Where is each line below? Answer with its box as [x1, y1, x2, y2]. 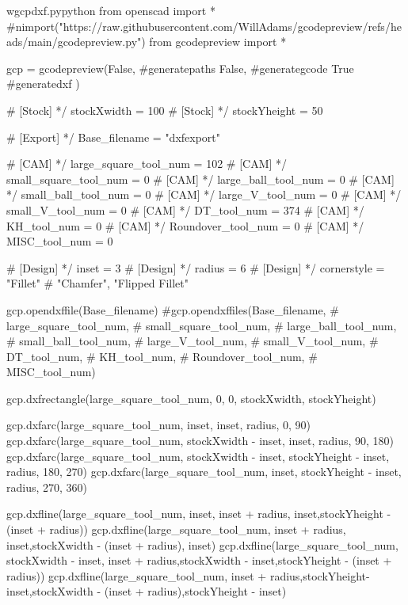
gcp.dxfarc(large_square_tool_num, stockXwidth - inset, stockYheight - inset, [6, 447, 390, 464]
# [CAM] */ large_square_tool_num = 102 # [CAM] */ [6, 155, 288, 172]
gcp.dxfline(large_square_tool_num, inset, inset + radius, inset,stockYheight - [6, 505, 391, 522]
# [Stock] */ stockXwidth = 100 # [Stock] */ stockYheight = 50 [6, 101, 323, 118]
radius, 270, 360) [6, 478, 88, 495]
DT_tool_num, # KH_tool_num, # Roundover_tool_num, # [6, 348, 318, 364]
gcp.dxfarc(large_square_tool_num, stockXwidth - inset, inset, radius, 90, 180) [6, 432, 395, 449]
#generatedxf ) [6, 75, 80, 92]
